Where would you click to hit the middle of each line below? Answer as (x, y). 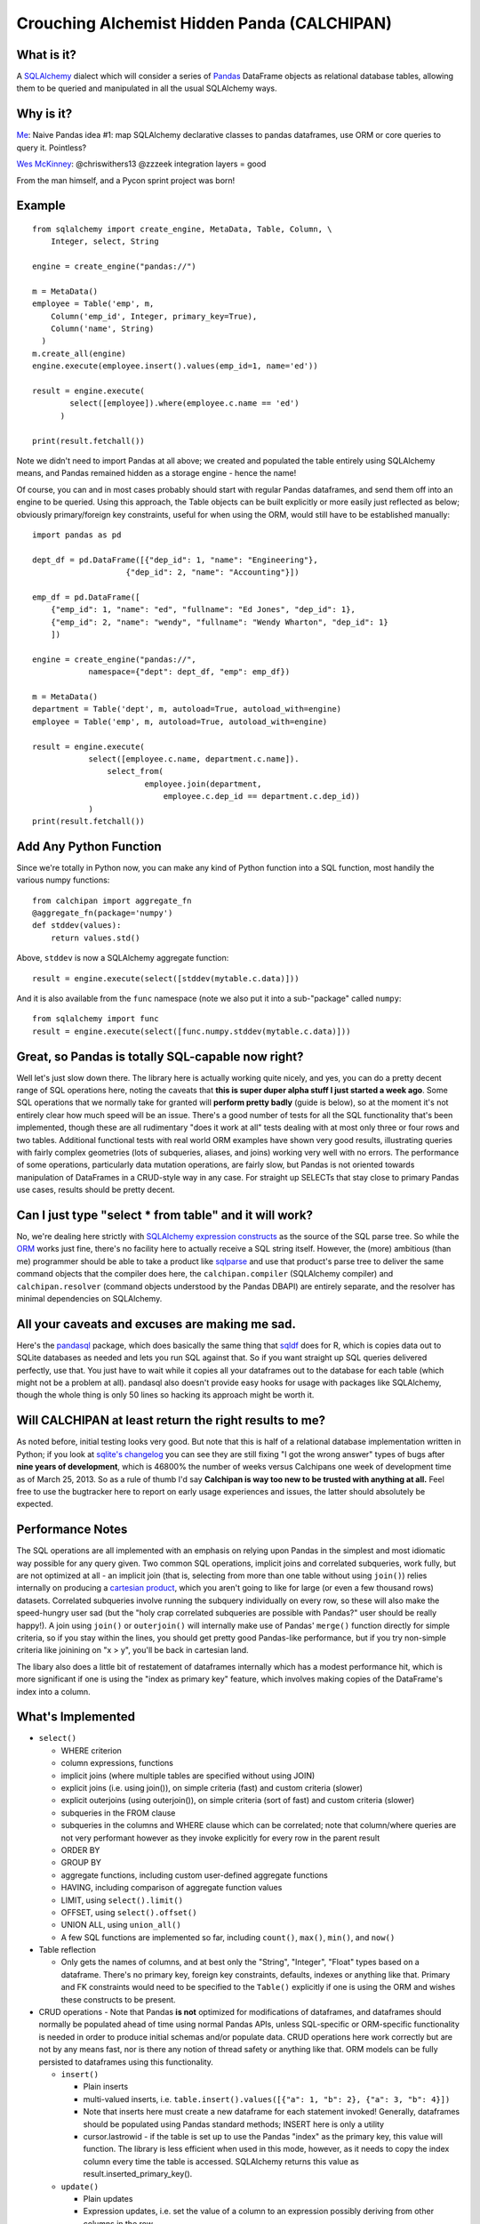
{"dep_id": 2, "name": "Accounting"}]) (212, 572)
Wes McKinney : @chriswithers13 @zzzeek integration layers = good (141, 164)
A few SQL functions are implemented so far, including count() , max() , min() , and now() (228, 1937)
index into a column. (53, 1691)
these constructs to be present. (119, 1999)
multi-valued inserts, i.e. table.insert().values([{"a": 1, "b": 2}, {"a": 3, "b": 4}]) (267, 2099)
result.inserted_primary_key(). (138, 2174)
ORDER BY (80, 1849)
